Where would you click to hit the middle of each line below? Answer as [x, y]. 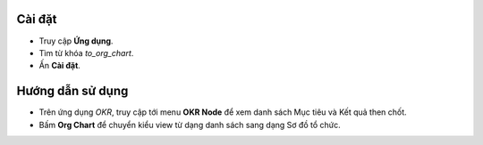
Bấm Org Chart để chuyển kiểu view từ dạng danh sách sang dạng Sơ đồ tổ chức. [190, 125]
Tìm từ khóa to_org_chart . [86, 52]
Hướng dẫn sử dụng [72, 91]
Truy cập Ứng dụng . [76, 41]
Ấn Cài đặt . [59, 66]
